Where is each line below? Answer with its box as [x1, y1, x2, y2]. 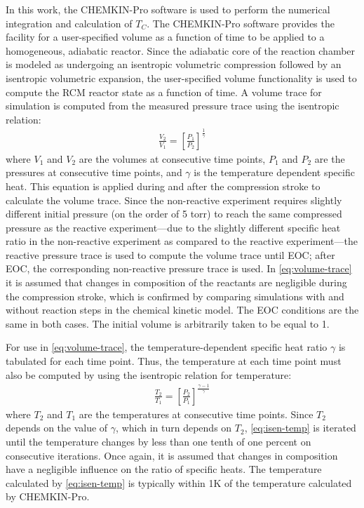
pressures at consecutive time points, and [6, 165, 182, 180]
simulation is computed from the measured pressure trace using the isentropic [6, 98, 339, 113]
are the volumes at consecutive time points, [79, 151, 266, 166]
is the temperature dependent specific [194, 165, 355, 180]
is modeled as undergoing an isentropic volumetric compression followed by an [6, 57, 342, 72]
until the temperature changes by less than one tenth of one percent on [6, 434, 311, 448]
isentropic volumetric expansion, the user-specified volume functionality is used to [6, 70, 357, 85]
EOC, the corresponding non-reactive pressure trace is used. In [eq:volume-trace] [6, 261, 352, 276]
